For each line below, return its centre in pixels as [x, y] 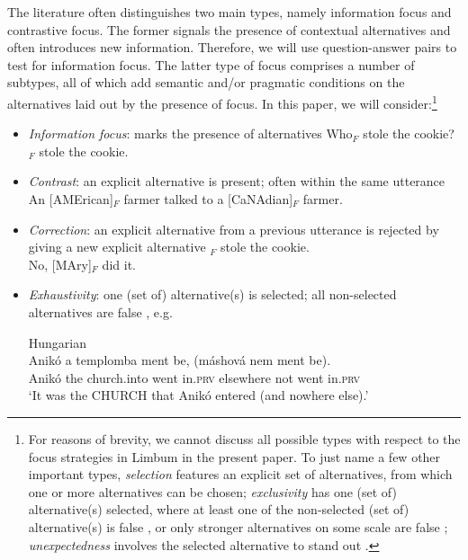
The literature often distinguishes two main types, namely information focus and [229, 12]
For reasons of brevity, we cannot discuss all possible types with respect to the [244, 438]
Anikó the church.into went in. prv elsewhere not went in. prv [194, 377]
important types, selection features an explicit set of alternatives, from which [240, 474]
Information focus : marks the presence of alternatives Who [190, 133]
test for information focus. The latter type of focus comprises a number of [211, 64]
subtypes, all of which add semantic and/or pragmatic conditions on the [206, 82]
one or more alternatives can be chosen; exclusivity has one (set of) [212, 491]
